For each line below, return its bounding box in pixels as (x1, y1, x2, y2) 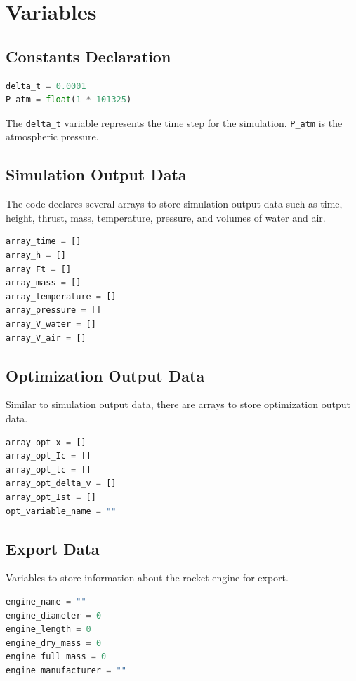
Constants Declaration (6, 45, 171, 67)
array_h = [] (6, 250, 66, 260)
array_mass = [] (6, 278, 81, 288)
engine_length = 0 (6, 624, 91, 635)
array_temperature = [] (6, 291, 117, 302)
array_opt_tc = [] (6, 464, 91, 475)
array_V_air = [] (6, 332, 86, 343)
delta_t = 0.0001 (6, 81, 86, 91)
